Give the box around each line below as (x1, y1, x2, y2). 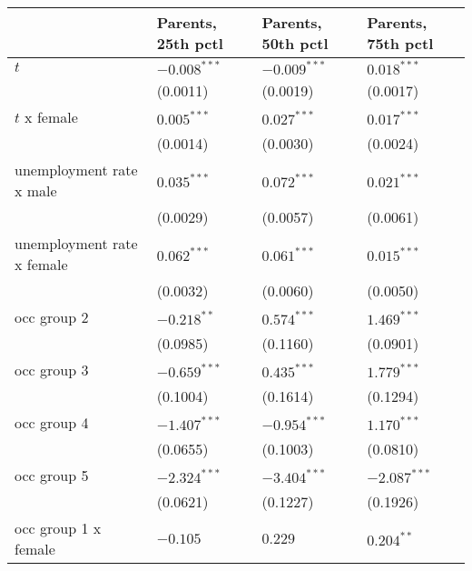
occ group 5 (15, 465, 89, 486)
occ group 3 (15, 359, 89, 380)
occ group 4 (15, 412, 89, 433)
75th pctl (367, 33, 434, 54)
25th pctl (156, 33, 223, 54)
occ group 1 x (15, 517, 102, 538)
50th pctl (261, 33, 329, 54)
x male (15, 180, 57, 201)
